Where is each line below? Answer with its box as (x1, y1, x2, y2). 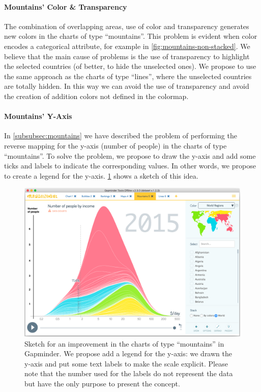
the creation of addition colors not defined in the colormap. (4, 90, 189, 101)
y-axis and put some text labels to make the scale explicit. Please (24, 358, 228, 369)
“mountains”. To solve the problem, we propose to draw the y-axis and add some (4, 150, 256, 161)
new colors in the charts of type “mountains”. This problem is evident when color (4, 31, 257, 41)
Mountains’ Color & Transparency (4, 1, 127, 12)
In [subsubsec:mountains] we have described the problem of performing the (4, 130, 237, 141)
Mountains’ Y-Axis (4, 111, 72, 121)
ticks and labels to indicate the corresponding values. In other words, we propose (4, 160, 256, 171)
